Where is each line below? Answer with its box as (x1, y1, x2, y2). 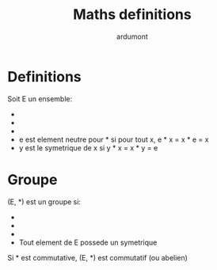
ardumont (116, 32, 148, 41)
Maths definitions (73, 6, 192, 24)
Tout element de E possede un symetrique (18, 238, 158, 247)
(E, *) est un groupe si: (7, 196, 81, 207)
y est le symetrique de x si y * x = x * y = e (18, 143, 158, 152)
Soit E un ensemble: (7, 93, 73, 104)
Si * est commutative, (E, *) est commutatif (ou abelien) (7, 253, 188, 262)
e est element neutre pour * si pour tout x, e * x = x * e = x (18, 135, 209, 144)
